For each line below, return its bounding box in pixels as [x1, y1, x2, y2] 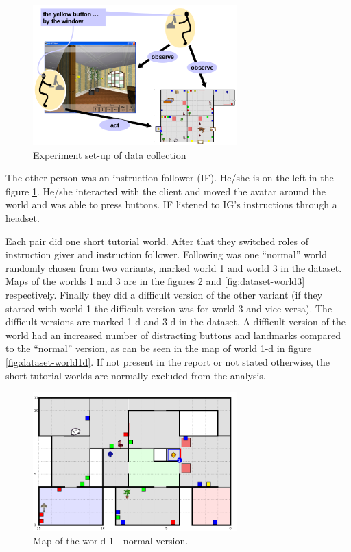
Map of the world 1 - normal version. [33, 534, 189, 548]
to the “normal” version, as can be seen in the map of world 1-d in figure [5, 341, 312, 355]
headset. [5, 211, 40, 225]
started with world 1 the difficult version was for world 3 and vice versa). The [5, 301, 332, 315]
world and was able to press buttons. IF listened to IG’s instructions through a [5, 197, 337, 212]
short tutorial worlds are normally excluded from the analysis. [5, 368, 266, 382]
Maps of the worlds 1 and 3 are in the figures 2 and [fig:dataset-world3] [5, 274, 305, 288]
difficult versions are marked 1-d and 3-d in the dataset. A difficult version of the [5, 314, 346, 329]
